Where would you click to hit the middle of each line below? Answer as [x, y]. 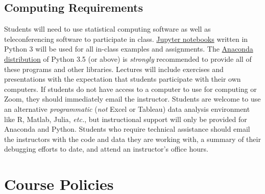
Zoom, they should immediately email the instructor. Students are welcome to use [132, 99]
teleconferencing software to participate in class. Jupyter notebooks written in [126, 39]
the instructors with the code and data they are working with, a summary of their [132, 139]
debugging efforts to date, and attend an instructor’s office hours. [106, 149]
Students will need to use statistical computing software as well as [107, 29]
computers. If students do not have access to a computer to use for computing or [130, 89]
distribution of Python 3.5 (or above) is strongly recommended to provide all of [128, 58]
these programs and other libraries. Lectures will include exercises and [114, 69]
